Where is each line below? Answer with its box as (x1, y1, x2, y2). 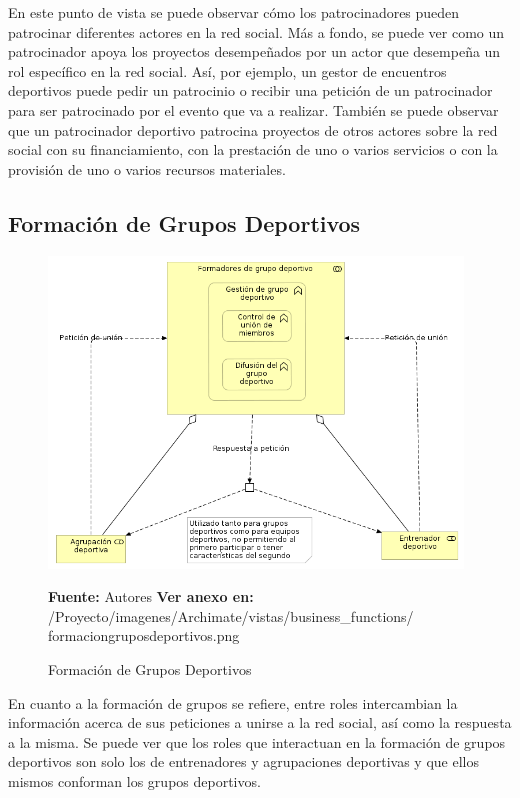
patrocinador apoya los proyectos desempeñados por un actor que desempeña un (8, 41, 501, 62)
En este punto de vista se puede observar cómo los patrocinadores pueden (8, 2, 460, 22)
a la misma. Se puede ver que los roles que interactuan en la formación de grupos (8, 731, 506, 752)
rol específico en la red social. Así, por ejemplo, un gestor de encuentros (8, 60, 447, 81)
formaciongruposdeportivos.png (48, 625, 240, 646)
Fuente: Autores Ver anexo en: (48, 586, 254, 607)
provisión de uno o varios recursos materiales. (8, 158, 286, 179)
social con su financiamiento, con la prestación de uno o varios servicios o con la (8, 139, 498, 160)
